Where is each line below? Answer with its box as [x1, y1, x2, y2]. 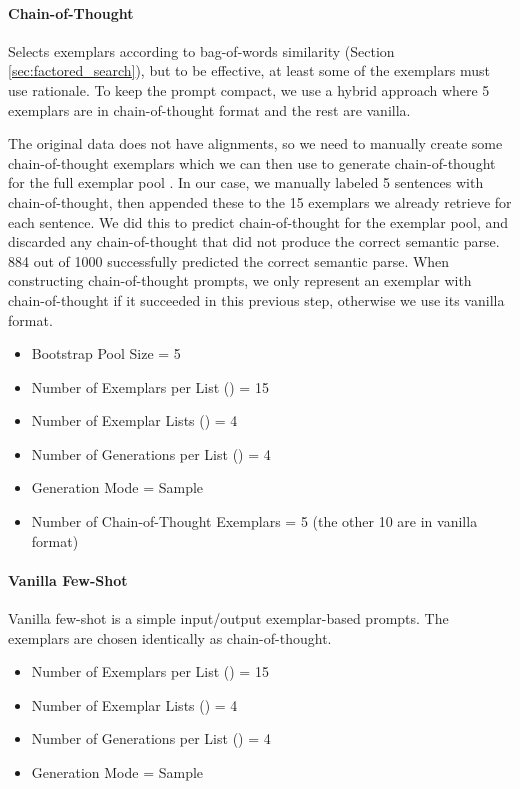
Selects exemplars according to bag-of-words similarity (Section [8, 40, 395, 61]
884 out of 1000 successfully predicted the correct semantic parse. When [8, 250, 450, 271]
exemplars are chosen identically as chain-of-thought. [8, 627, 332, 648]
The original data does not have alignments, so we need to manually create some [8, 133, 503, 154]
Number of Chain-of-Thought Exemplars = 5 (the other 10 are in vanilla [31, 511, 478, 532]
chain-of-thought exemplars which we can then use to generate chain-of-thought [8, 152, 496, 173]
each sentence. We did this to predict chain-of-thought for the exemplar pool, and [8, 211, 509, 232]
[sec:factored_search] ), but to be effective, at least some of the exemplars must [8, 60, 490, 81]
